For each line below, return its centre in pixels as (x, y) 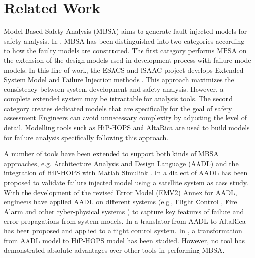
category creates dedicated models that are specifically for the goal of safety (118, 108)
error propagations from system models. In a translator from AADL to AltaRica (125, 221)
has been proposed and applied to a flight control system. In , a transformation (123, 230)
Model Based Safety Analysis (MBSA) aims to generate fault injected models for (126, 31)
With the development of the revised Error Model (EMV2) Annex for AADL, (121, 192)
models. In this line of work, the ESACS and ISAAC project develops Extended (124, 70)
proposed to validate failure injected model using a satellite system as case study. (126, 183)
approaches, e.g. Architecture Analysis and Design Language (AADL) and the (121, 163)
